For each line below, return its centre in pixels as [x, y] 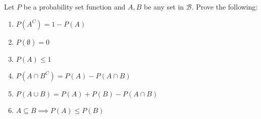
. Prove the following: [225, 7]
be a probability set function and [74, 7]
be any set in [164, 7]
